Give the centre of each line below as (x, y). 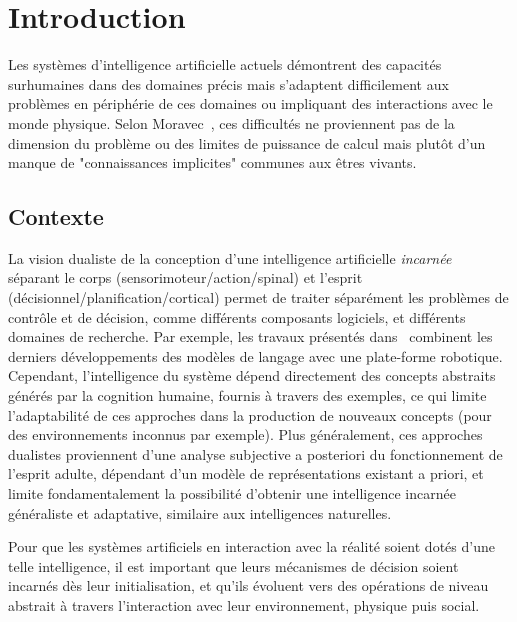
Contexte (56, 216)
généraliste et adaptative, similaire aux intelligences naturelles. (200, 512)
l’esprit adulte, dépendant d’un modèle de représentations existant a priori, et (246, 473)
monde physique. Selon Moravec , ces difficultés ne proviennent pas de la (231, 122)
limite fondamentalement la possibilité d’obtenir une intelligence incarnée (232, 493)
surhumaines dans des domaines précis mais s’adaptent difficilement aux (228, 83)
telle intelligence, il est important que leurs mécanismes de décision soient (233, 565)
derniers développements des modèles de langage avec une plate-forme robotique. (255, 355)
